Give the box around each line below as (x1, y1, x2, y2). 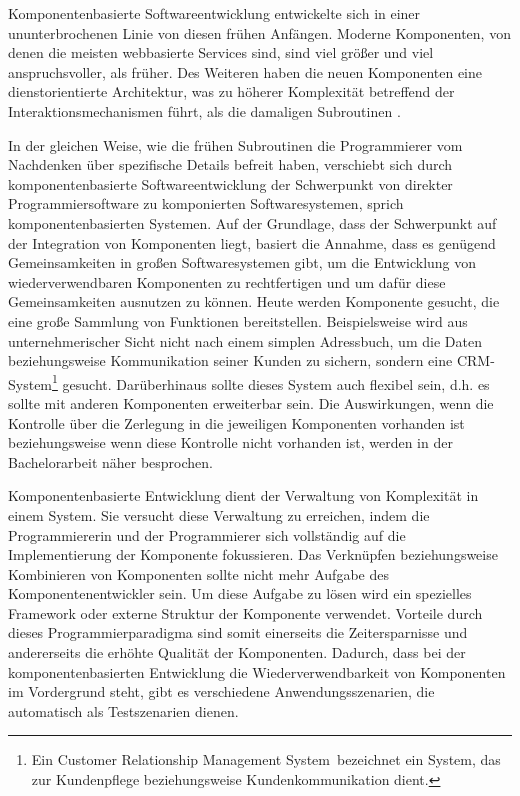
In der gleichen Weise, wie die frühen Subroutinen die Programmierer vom (8, 134, 463, 155)
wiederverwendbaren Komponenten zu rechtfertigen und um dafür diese (8, 271, 446, 292)
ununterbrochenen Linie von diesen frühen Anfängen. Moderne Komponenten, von (8, 22, 511, 43)
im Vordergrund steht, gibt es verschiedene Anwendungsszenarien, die (8, 681, 435, 702)
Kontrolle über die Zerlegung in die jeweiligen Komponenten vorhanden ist (8, 412, 465, 433)
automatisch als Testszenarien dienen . (8, 700, 239, 721)
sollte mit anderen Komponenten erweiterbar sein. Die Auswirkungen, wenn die (8, 392, 494, 413)
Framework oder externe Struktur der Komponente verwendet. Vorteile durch (8, 602, 483, 623)
